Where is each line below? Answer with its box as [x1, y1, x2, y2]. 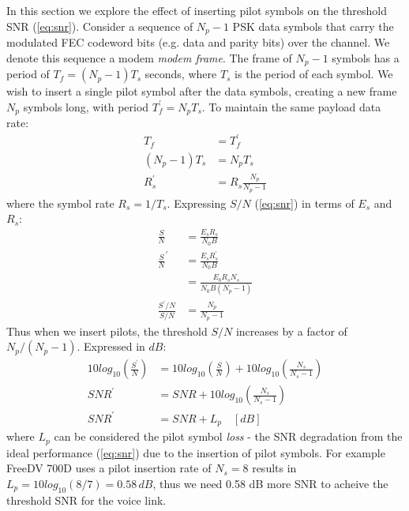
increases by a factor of [235, 322, 347, 339]
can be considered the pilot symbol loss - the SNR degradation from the [54, 428, 403, 445]
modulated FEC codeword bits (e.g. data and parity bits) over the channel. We [6, 34, 390, 51]
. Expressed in [77, 338, 145, 355]
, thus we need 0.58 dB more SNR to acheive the [152, 475, 388, 491]
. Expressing [167, 194, 227, 211]
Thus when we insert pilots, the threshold [6, 322, 208, 339]
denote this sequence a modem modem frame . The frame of [6, 49, 292, 66]
